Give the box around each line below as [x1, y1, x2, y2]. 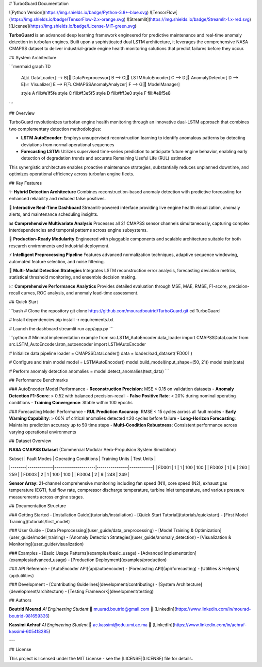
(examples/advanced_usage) [9, 557, 67, 563]
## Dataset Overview [9, 438, 51, 444]
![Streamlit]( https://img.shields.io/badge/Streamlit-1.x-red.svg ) [126, 16, 252, 22]
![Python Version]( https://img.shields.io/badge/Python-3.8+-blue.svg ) [9, 10, 149, 16]
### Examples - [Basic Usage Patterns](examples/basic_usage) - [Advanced [9, 550, 163, 556]
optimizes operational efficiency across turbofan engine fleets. [9, 171, 134, 177]
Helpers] [222, 566, 240, 572]
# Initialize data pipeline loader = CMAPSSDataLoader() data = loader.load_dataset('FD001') [9, 350, 193, 356]
